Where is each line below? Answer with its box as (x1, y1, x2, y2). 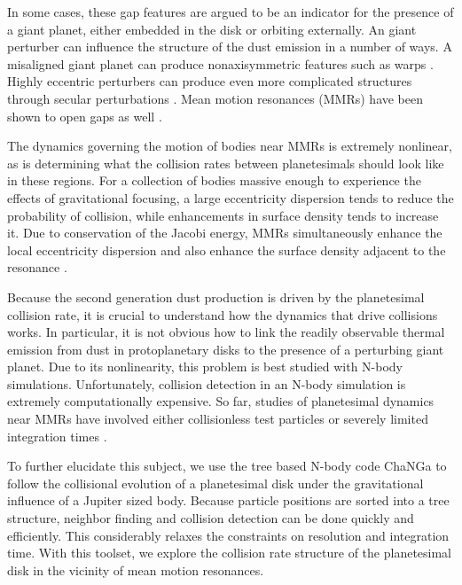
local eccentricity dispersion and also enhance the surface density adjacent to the (7, 240, 446, 259)
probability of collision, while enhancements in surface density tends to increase (7, 206, 439, 224)
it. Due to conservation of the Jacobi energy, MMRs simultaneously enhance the (7, 223, 442, 242)
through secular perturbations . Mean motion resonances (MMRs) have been (7, 89, 424, 107)
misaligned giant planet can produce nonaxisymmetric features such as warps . (7, 54, 434, 73)
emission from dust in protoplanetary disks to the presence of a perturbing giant (7, 339, 444, 358)
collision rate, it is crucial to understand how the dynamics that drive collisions (7, 305, 438, 324)
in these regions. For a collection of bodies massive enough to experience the (7, 171, 421, 190)
